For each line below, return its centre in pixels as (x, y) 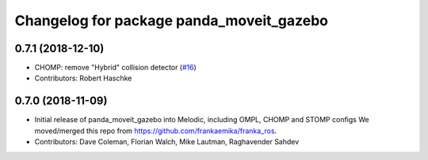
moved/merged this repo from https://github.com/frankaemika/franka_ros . (156, 131)
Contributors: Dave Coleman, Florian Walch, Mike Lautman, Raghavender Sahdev (167, 142)
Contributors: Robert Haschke (83, 78)
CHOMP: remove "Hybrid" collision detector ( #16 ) (116, 68)
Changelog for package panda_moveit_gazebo (172, 20)
